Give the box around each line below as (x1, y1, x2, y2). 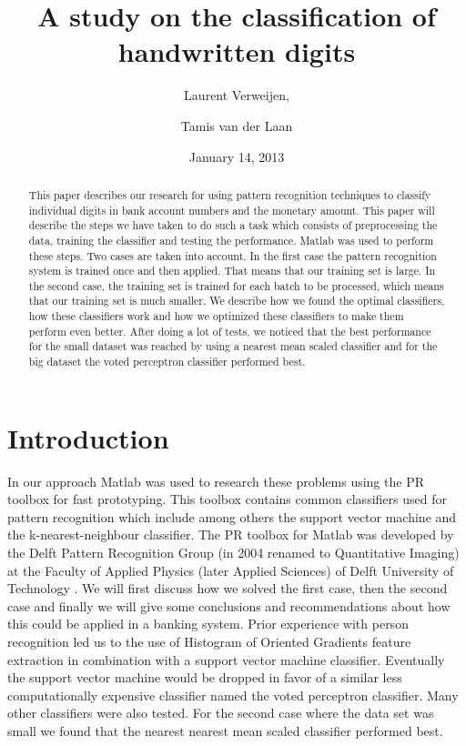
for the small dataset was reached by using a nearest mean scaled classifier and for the (28, 338, 438, 354)
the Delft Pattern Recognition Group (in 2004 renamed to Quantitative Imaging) (7, 543, 460, 562)
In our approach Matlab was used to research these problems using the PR (7, 471, 424, 490)
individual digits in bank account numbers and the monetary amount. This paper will (28, 202, 435, 217)
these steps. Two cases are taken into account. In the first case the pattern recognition (28, 247, 437, 263)
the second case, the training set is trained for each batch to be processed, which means (28, 277, 444, 293)
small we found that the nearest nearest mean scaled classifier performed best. (7, 721, 443, 741)
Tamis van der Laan (180, 116, 293, 135)
